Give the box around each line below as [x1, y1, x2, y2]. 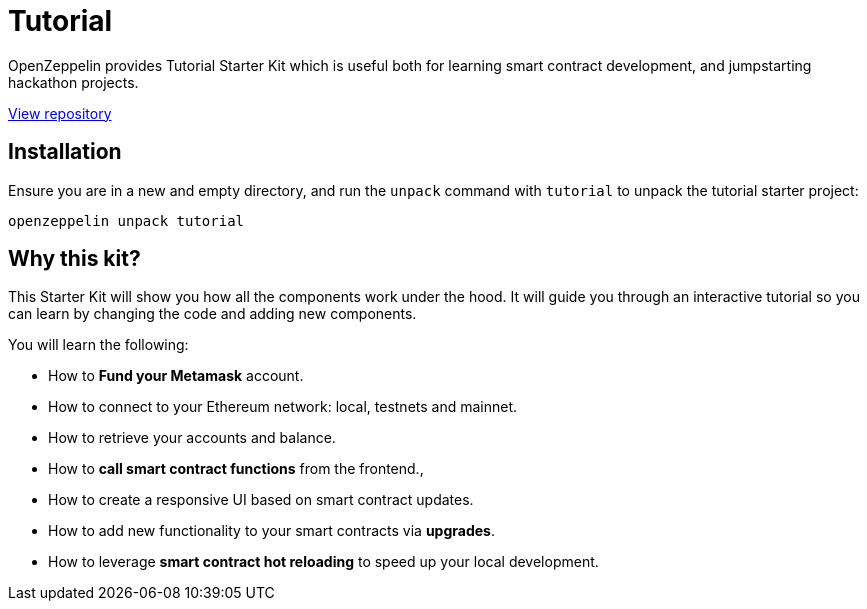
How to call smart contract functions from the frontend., [48, 460, 424, 478]
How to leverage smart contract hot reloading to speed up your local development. [48, 553, 599, 571]
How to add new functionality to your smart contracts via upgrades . [48, 522, 495, 540]
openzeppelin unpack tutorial [8, 212, 245, 229]
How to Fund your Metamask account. [48, 367, 304, 385]
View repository [8, 104, 112, 122]
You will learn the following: [8, 336, 189, 354]
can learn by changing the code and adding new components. [8, 305, 417, 323]
